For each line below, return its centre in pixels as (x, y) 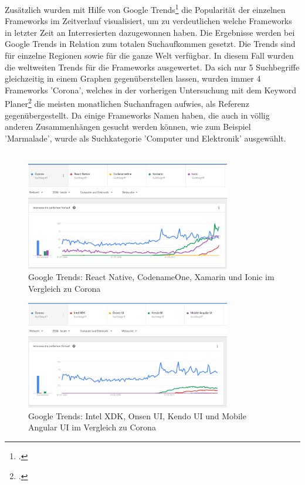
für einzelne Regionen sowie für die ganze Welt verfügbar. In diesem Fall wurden (149, 55)
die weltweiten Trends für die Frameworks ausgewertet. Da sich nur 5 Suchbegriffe (152, 67)
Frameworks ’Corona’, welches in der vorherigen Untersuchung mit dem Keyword (150, 90)
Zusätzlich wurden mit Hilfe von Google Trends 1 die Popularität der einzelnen (145, 9)
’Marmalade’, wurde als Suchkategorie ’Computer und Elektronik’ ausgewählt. (145, 138)
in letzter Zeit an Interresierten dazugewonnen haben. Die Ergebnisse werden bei (150, 32)
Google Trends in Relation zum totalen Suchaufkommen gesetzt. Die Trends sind (150, 44)
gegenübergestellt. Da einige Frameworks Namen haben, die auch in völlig (137, 115)
